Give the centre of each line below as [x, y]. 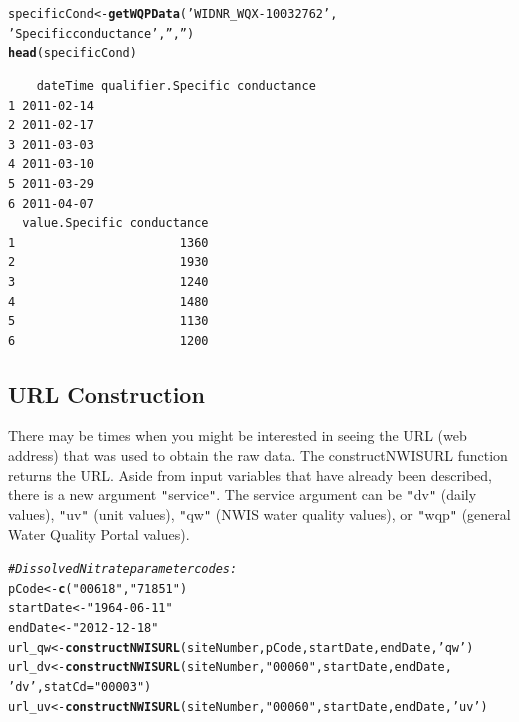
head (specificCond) [72, 53]
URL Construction [106, 393]
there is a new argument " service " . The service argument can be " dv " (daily [242, 494]
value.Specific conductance [115, 223]
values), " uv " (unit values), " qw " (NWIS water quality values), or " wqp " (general [259, 513]
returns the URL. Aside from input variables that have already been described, [250, 474]
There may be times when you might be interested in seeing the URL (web [237, 435]
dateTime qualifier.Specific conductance [176, 85]
